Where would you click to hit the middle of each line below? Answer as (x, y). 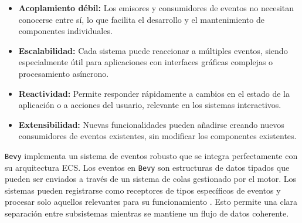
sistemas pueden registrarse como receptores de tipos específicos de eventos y (143, 190)
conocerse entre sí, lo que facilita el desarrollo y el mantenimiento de (141, 19)
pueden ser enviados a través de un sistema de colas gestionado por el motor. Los (151, 179)
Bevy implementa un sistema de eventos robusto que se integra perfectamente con (151, 155)
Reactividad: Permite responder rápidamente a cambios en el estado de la (154, 93)
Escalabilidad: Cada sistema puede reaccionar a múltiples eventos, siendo (153, 50)
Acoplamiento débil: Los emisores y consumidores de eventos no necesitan (156, 8)
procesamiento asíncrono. (64, 73)
